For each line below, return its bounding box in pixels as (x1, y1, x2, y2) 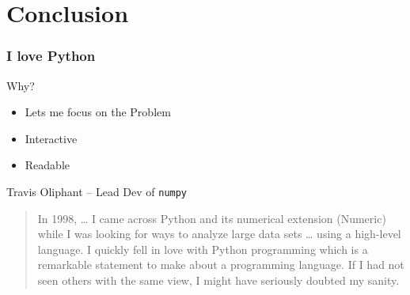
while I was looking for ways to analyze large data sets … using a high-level (37, 225, 401, 242)
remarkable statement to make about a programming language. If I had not (37, 256, 404, 273)
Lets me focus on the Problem (25, 104, 171, 120)
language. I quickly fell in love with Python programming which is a (37, 240, 368, 257)
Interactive (25, 130, 78, 146)
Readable (25, 157, 70, 173)
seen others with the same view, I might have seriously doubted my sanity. (37, 272, 400, 288)
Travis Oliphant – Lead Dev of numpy (6, 183, 188, 199)
